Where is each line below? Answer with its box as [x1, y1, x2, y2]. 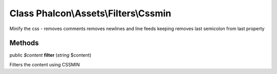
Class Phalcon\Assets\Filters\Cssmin [9, 8, 171, 19]
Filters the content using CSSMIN [9, 61, 80, 67]
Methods [9, 39, 39, 47]
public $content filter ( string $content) [9, 52, 92, 58]
